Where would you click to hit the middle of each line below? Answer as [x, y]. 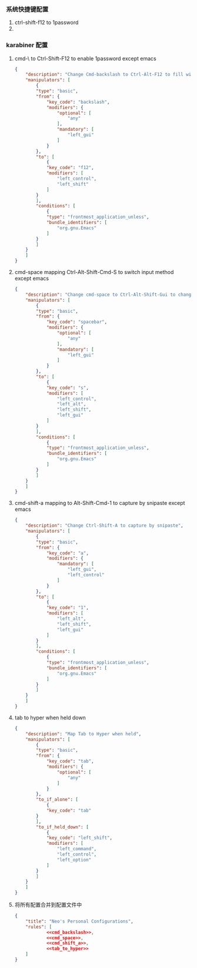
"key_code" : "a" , [68, 553]
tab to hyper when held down [50, 718]
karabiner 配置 [27, 45]
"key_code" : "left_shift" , [79, 838]
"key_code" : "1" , [68, 608]
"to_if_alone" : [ [57, 799]
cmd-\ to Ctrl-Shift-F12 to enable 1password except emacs [86, 58]
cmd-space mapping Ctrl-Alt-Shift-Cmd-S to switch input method [94, 272]
